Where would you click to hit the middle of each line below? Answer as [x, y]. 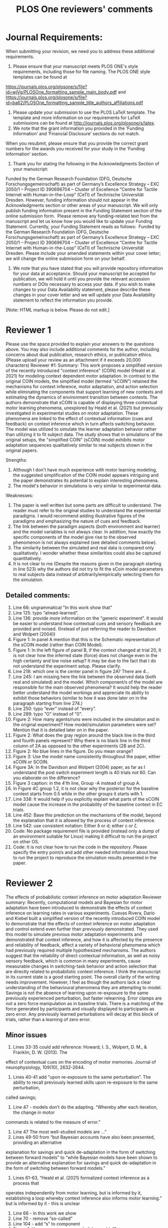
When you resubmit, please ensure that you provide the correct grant [77, 143]
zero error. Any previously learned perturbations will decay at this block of [82, 1014]
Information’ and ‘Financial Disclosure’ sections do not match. [76, 133]
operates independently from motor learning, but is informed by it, [74, 1193]
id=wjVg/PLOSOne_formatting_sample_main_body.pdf [61, 92]
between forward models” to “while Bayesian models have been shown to [82, 1157]
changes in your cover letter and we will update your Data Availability [84, 294]
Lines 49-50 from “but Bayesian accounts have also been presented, [84, 1137]
